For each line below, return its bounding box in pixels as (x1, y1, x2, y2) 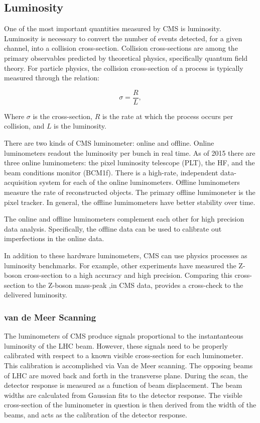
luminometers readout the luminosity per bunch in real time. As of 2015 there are (4, 147, 255, 158)
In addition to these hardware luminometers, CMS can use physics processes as (4, 250, 247, 260)
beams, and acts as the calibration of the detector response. (4, 409, 187, 419)
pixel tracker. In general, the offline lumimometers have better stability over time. (4, 196, 255, 207)
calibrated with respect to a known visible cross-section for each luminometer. (4, 350, 243, 361)
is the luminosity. (54, 121, 106, 131)
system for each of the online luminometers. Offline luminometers (39, 177, 240, 187)
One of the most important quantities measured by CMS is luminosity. (4, 23, 221, 34)
